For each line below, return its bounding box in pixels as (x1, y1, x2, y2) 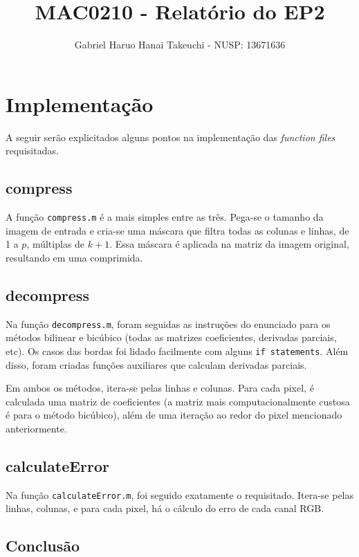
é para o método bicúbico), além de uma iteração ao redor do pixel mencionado (6, 408, 342, 422)
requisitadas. (6, 143, 59, 158)
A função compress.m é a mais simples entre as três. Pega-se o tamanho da (6, 210, 324, 224)
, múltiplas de (26, 237, 85, 251)
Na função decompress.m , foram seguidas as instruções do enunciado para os (6, 316, 331, 331)
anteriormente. (6, 421, 67, 435)
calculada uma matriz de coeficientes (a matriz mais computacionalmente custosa (6, 394, 350, 408)
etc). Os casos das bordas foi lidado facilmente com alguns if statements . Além (6, 343, 349, 358)
